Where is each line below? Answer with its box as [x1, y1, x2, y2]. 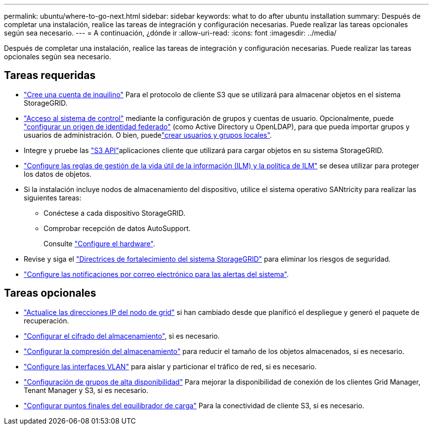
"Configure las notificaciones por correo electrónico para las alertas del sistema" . [24, 270, 289, 278]
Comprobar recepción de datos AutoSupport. [43, 224, 191, 233]
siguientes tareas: [24, 193, 82, 202]
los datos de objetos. [24, 169, 92, 178]
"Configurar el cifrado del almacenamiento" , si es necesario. [24, 331, 220, 340]
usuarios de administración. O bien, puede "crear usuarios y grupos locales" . [24, 130, 272, 139]
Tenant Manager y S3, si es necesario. [24, 386, 148, 394]
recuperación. [24, 316, 69, 325]
